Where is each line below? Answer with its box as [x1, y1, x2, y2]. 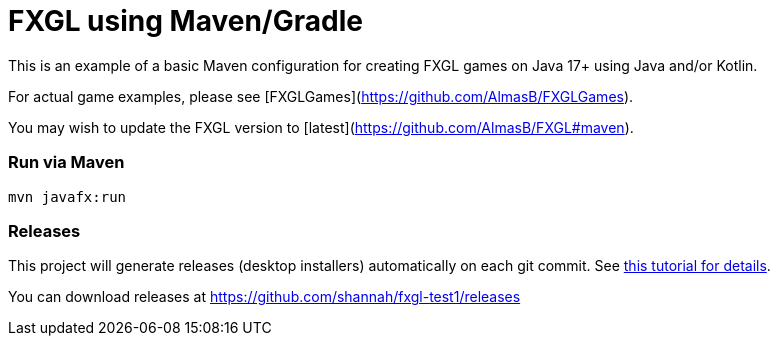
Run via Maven [8, 152, 125, 173]
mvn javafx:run [8, 188, 127, 205]
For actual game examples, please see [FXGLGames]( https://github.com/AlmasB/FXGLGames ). [8, 87, 634, 105]
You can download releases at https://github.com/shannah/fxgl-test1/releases [8, 288, 521, 306]
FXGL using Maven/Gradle [8, 4, 363, 38]
